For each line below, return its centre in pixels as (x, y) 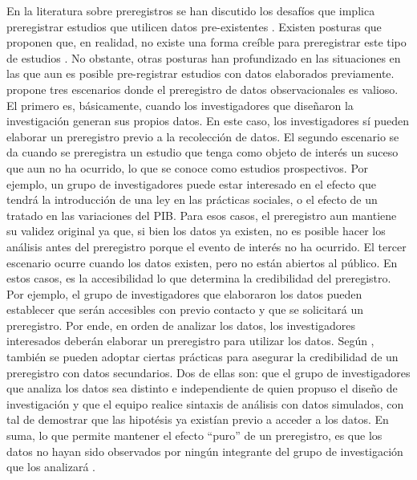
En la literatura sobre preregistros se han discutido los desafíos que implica (191, 10)
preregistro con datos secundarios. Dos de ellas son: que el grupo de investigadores (208, 372)
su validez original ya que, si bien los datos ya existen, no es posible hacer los (196, 231)
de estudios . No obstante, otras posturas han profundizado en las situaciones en (204, 57)
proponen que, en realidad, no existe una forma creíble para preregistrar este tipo (206, 42)
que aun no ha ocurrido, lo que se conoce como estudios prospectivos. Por (188, 167)
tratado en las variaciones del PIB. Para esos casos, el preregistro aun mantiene (202, 215)
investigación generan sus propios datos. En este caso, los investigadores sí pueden (208, 121)
